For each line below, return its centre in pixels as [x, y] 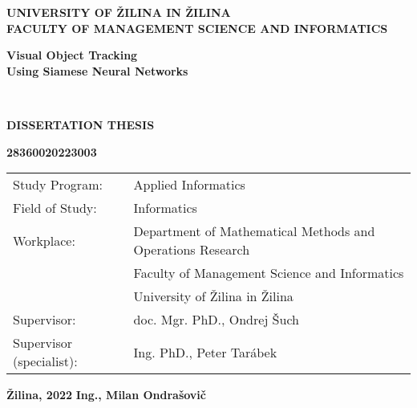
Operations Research [192, 250]
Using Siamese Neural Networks [97, 70]
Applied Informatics [189, 185]
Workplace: [44, 240]
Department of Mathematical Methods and [254, 231]
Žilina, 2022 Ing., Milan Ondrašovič [106, 395]
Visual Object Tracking [72, 55]
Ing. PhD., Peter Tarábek [205, 352]
